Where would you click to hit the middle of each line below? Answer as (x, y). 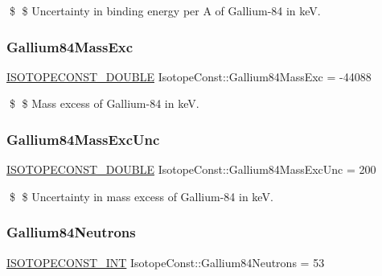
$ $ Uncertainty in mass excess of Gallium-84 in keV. (141, 196)
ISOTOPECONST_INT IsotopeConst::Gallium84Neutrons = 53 (166, 262)
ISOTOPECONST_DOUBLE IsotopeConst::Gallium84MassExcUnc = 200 (191, 169)
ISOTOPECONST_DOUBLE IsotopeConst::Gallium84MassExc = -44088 (189, 76)
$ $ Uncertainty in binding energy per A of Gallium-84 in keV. (165, 10)
